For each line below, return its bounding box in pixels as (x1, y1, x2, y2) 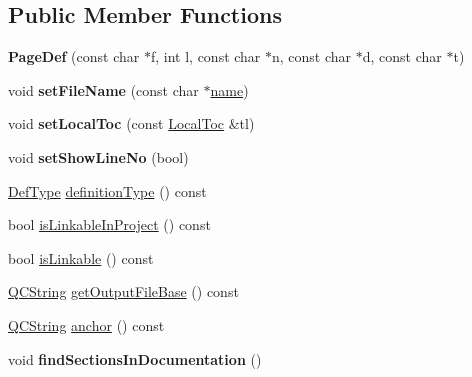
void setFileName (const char (8, 79, 199, 100)
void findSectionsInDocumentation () (8, 348, 262, 369)
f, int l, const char (150, 46, 261, 67)
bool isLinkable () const (8, 247, 154, 268)
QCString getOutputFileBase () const (8, 281, 239, 302)
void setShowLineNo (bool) (8, 146, 189, 167)
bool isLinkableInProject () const (8, 214, 211, 235)
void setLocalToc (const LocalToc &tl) (8, 113, 255, 134)
